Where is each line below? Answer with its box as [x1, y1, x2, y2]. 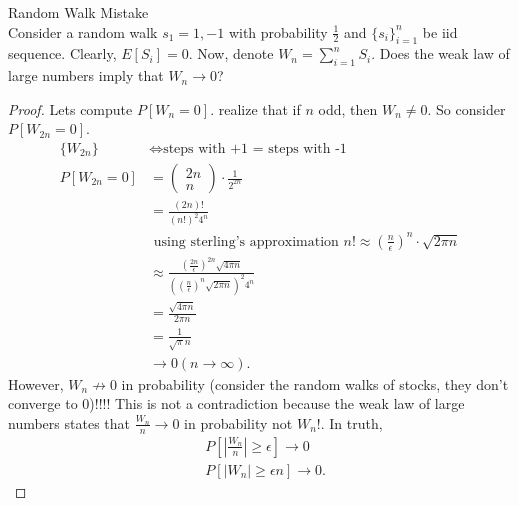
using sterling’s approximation [153, 234, 339, 249]
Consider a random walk [8, 21, 158, 42]
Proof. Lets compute [8, 98, 133, 119]
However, [8, 373, 64, 394]
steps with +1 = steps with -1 [163, 141, 347, 156]
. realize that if [210, 98, 301, 119]
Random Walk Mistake [8, 2, 149, 22]
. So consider [427, 98, 506, 119]
